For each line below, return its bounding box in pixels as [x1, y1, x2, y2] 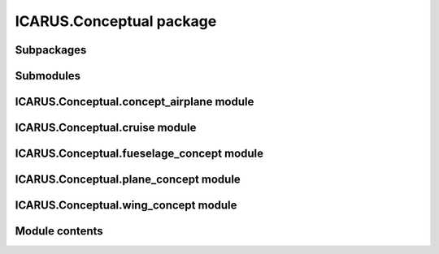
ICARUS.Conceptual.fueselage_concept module [15, 147, 264, 161]
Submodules [15, 69, 81, 83]
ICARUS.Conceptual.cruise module [15, 121, 197, 135]
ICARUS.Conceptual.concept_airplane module [15, 95, 254, 109]
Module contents [15, 224, 103, 239]
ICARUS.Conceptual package [15, 12, 217, 30]
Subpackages [15, 43, 87, 57]
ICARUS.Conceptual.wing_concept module [15, 199, 237, 213]
